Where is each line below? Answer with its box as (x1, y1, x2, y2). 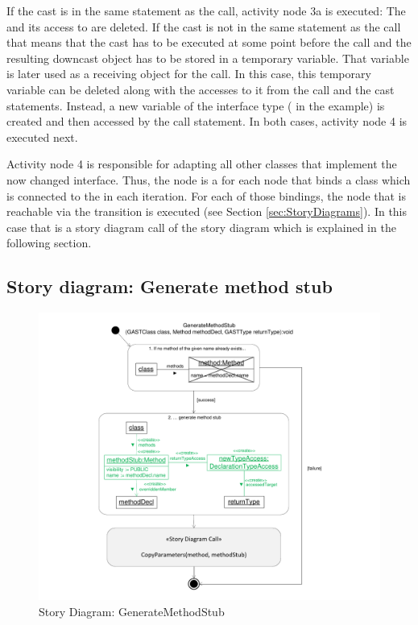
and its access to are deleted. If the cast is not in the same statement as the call (6, 18, 401, 35)
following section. (6, 234, 92, 251)
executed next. (6, 128, 78, 145)
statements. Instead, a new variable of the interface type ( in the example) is (6, 97, 385, 114)
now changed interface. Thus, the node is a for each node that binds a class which (6, 171, 411, 188)
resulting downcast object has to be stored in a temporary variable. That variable (6, 49, 409, 66)
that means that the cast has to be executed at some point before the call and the (6, 34, 412, 51)
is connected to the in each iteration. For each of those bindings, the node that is (6, 187, 407, 204)
